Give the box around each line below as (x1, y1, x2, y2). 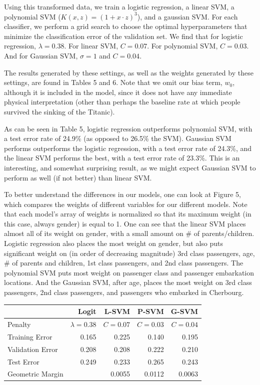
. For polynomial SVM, (147, 40, 218, 51)
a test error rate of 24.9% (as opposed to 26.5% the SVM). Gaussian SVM (4, 133, 231, 143)
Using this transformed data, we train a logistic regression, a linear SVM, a (4, 1, 234, 11)
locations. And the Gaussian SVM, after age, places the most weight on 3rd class (4, 277, 252, 287)
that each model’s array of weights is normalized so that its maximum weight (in (4, 208, 251, 219)
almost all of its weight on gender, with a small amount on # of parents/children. (4, 228, 254, 238)
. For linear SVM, (64, 40, 118, 51)
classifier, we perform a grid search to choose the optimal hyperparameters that (4, 21, 247, 31)
